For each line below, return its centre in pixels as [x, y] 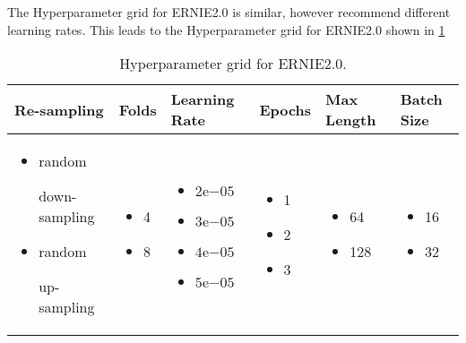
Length [351, 120]
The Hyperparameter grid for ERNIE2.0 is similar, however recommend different [229, 12]
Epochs [285, 109]
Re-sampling [59, 109]
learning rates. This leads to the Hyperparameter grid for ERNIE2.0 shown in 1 [226, 29]
